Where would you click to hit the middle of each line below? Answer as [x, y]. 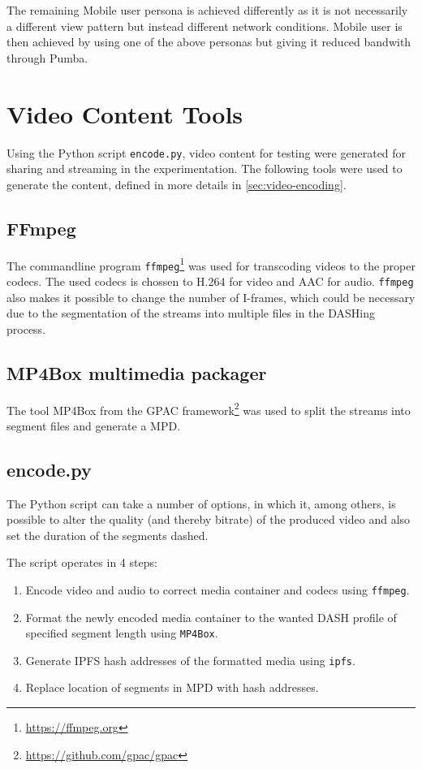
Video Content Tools [125, 113]
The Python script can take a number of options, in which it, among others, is [201, 503]
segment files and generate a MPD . [94, 425]
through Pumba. [47, 57]
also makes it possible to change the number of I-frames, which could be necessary [211, 297]
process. [26, 328]
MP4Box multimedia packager [137, 372]
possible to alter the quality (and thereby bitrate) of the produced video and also [209, 519]
